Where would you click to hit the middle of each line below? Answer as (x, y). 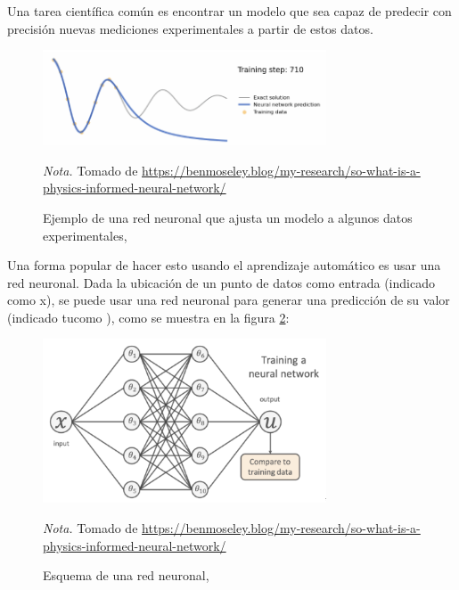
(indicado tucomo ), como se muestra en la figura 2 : (148, 317)
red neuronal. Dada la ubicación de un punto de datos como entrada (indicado (221, 282)
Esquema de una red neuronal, (126, 575)
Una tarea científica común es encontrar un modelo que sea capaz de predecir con (229, 11)
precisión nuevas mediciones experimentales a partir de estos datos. (190, 28)
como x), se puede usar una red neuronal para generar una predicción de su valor (229, 300)
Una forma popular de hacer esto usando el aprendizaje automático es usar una (224, 265)
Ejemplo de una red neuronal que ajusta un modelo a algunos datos (228, 217)
